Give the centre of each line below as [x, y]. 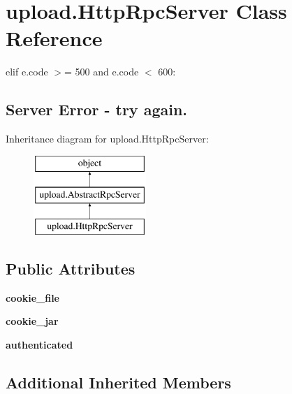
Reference [54, 38]
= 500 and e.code [101, 72]
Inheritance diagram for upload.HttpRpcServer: [107, 139]
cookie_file [32, 297]
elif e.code [27, 72]
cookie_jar [32, 321]
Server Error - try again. [97, 109]
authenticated [39, 345]
